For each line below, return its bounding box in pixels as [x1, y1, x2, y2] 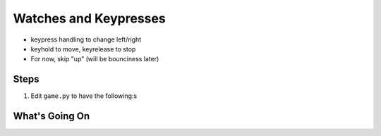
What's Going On [13, 110, 90, 123]
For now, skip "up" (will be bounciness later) [30, 55, 159, 63]
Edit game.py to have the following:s [30, 92, 138, 100]
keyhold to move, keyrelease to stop [30, 44, 136, 53]
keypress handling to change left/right [30, 35, 142, 44]
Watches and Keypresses [13, 11, 166, 26]
